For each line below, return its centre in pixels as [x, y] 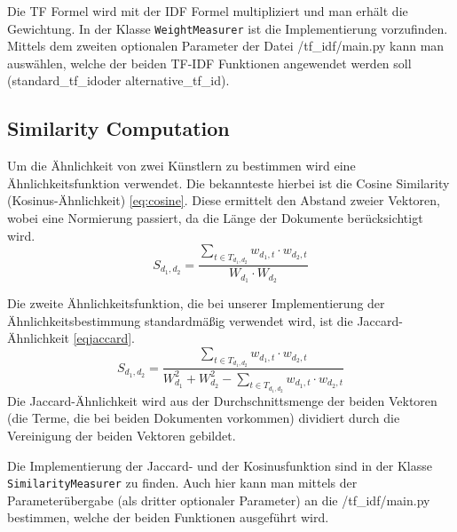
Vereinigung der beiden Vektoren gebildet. [122, 436]
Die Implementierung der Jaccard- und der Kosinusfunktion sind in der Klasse [220, 465]
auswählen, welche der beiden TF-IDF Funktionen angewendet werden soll [209, 63]
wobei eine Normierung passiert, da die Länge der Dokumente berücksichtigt [215, 218]
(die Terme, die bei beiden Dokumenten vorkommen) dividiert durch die [204, 418]
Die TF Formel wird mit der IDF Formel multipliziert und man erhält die [208, 11]
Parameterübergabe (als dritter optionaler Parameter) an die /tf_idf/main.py [219, 500]
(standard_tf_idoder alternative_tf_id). [118, 80]
